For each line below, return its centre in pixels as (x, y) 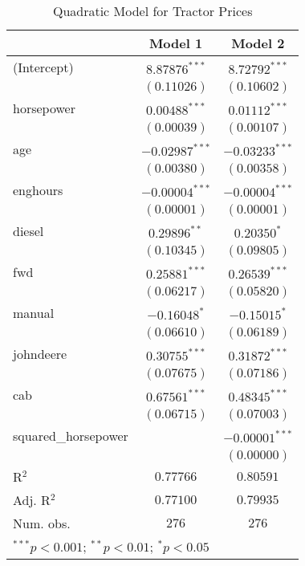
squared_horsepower (71, 436)
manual (34, 313)
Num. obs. (42, 523)
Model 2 (258, 43)
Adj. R (32, 500)
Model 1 (176, 43)
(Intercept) (43, 67)
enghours (38, 190)
